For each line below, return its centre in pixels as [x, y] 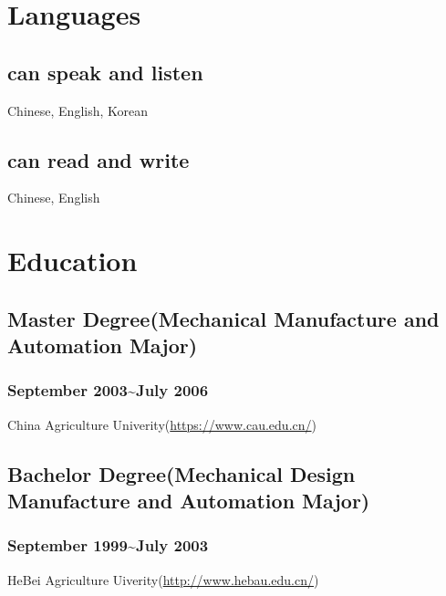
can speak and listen [105, 72]
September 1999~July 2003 [108, 545]
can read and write [99, 159]
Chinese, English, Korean [78, 110]
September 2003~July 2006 [108, 390]
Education [73, 261]
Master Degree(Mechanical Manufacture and [223, 318]
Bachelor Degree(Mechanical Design [182, 473]
